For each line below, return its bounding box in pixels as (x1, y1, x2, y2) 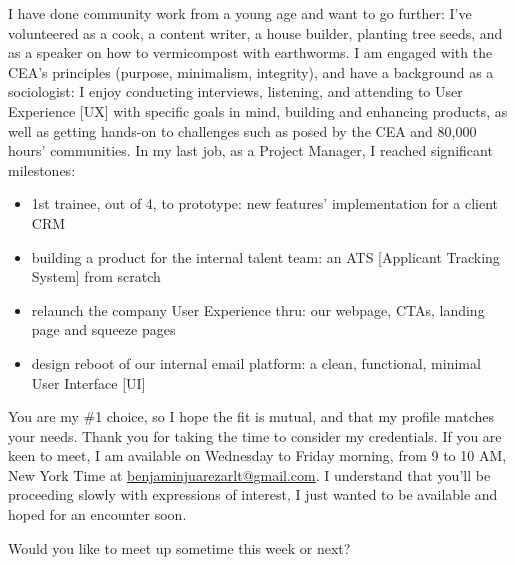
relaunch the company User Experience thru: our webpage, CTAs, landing (31, 299, 485, 320)
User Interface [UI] (31, 372, 146, 393)
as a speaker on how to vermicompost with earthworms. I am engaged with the (8, 42, 493, 63)
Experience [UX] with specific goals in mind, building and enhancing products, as (8, 100, 508, 121)
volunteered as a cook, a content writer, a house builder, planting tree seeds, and (8, 22, 503, 43)
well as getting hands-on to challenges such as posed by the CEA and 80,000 (8, 120, 477, 141)
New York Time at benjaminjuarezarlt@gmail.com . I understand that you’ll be (8, 464, 491, 485)
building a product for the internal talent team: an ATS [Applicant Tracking (31, 246, 500, 267)
